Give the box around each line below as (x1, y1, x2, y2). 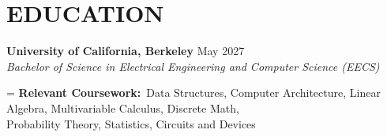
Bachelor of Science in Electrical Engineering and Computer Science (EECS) (6, 57, 380, 74)
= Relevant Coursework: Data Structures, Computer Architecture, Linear (6, 84, 381, 101)
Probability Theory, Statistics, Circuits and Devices (6, 115, 256, 131)
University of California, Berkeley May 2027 (6, 43, 245, 59)
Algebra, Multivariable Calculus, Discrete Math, (6, 99, 239, 116)
